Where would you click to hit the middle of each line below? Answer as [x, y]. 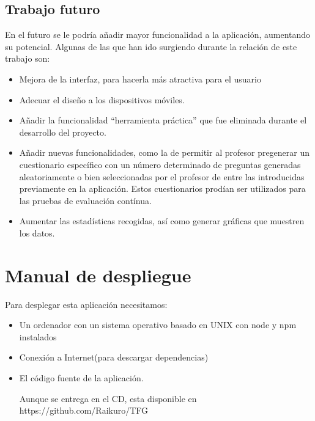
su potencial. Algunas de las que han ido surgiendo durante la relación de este [151, 46]
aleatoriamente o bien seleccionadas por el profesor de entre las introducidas [162, 176]
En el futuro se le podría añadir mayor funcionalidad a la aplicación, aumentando [158, 35]
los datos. [37, 232]
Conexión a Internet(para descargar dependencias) [114, 357]
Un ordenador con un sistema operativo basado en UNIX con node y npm [158, 325]
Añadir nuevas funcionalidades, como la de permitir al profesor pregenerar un [165, 152]
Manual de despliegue [98, 275]
